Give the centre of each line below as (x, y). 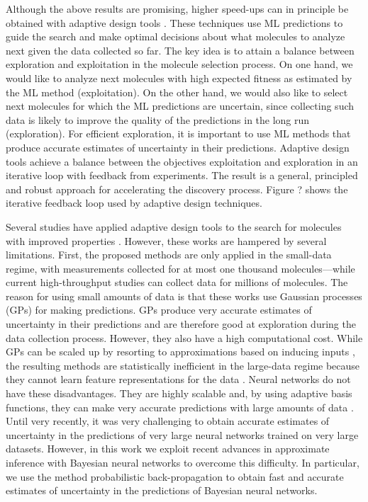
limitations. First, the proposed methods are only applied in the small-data (169, 255)
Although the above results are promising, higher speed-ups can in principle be (177, 8)
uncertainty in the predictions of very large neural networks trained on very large (182, 434)
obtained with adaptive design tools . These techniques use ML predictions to (174, 22)
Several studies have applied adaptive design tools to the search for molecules (174, 226)
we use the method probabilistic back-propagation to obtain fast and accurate (175, 476)
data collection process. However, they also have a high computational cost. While (184, 337)
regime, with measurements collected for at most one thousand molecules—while (180, 268)
